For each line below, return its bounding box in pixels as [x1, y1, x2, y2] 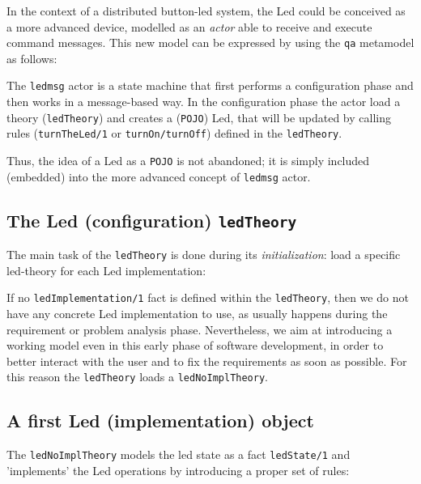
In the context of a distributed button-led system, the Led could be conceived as [6, 2, 406, 19]
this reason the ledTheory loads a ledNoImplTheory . [6, 368, 268, 385]
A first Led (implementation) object [6, 408, 314, 433]
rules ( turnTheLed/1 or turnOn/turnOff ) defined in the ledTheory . [6, 125, 342, 142]
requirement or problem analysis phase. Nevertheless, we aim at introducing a [6, 321, 393, 338]
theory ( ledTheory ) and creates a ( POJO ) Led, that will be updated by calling [6, 108, 391, 125]
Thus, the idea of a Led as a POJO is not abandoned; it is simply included [6, 152, 370, 168]
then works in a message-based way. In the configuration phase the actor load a [6, 93, 401, 110]
